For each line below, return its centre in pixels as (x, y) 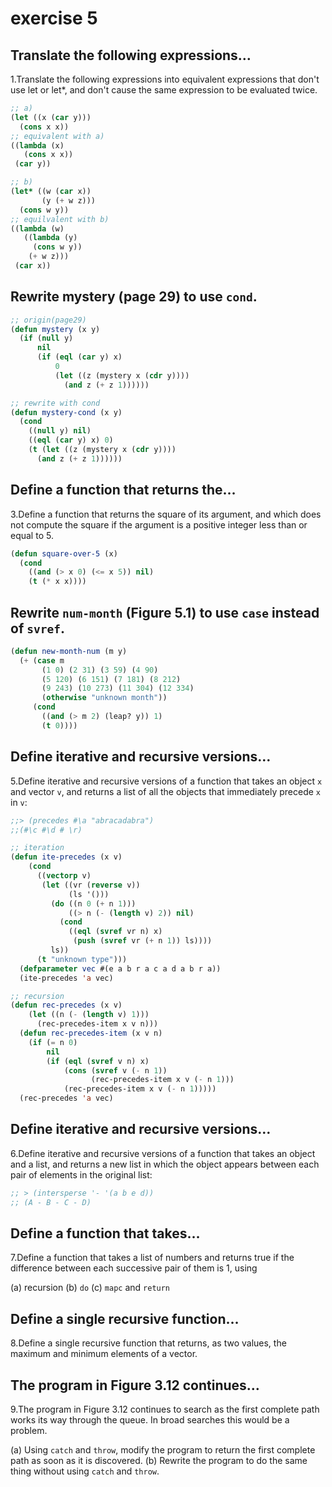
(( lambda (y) (50, 238)
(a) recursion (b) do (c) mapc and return (90, 1288)
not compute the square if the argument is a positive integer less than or (159, 524)
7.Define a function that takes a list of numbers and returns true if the (152, 1258)
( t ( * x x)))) (57, 582)
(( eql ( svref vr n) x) (115, 932)
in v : (19, 802)
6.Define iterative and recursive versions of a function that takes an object (163, 1153)
